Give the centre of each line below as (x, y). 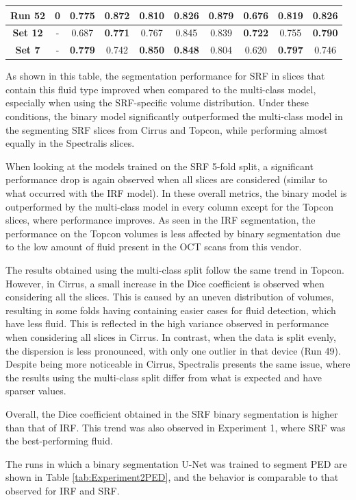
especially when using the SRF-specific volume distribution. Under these (157, 103)
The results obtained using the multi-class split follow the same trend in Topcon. (175, 270)
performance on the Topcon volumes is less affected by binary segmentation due (173, 233)
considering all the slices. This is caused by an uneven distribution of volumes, (170, 297)
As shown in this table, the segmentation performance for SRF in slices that (165, 76)
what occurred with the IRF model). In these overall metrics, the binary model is (176, 193)
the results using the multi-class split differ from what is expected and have (164, 377)
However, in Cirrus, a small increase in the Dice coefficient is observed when (165, 283)
